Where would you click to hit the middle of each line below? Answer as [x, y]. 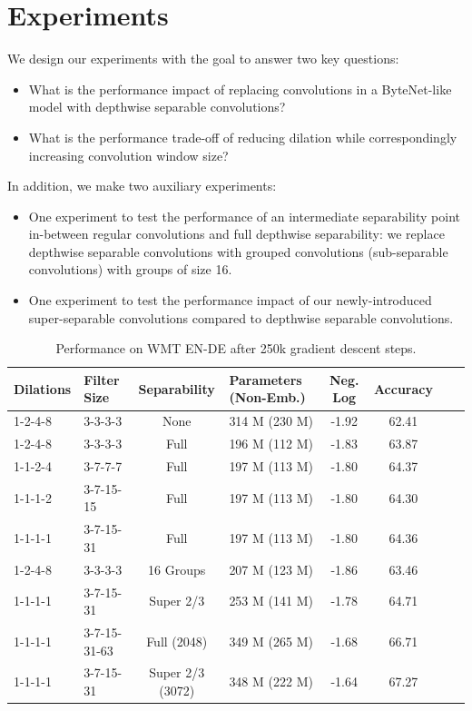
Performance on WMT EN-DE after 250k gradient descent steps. [236, 348]
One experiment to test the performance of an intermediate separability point [244, 216]
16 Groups [177, 569]
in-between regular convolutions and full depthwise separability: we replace [236, 234]
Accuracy [403, 388]
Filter [102, 379]
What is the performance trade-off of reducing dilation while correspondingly [243, 137]
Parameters [265, 379]
